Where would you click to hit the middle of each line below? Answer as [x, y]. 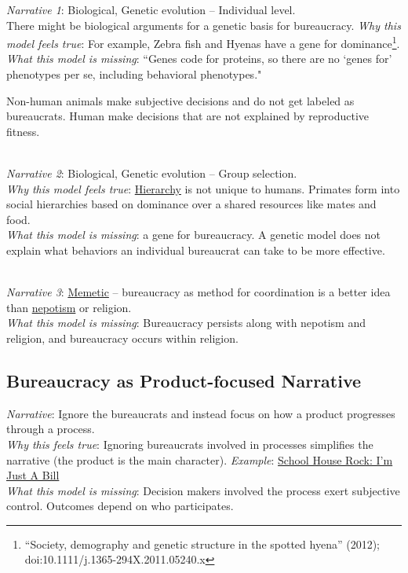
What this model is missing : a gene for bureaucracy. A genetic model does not [194, 235]
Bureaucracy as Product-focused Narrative [184, 380]
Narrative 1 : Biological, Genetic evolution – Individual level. [151, 9]
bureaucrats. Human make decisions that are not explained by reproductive [188, 116]
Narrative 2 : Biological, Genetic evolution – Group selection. [152, 173]
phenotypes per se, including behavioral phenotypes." [134, 74]
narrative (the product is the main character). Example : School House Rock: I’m [200, 459]
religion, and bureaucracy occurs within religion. [122, 338]
